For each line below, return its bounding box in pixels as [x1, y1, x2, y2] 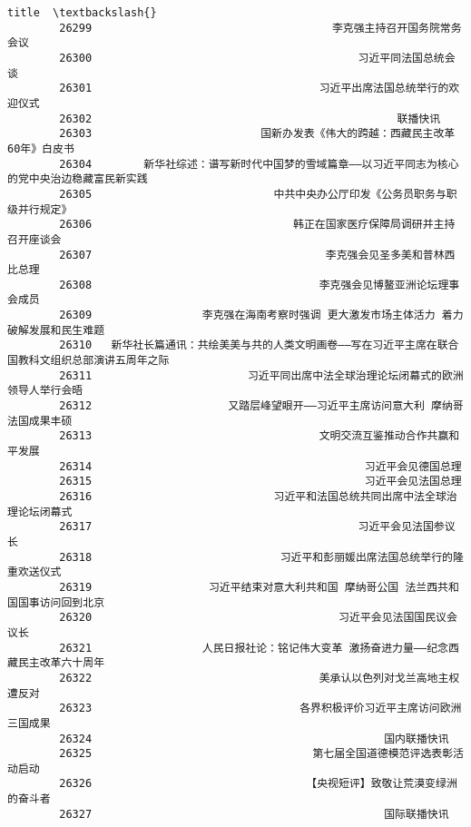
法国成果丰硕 [7, 414, 73, 428]
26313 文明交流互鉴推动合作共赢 [59, 429, 449, 443]
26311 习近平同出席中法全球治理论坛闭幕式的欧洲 [59, 369, 464, 382]
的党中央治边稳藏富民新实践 [7, 172, 148, 186]
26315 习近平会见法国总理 [59, 475, 462, 488]
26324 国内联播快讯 [59, 732, 449, 745]
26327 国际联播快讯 [59, 807, 449, 821]
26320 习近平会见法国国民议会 [59, 611, 457, 625]
